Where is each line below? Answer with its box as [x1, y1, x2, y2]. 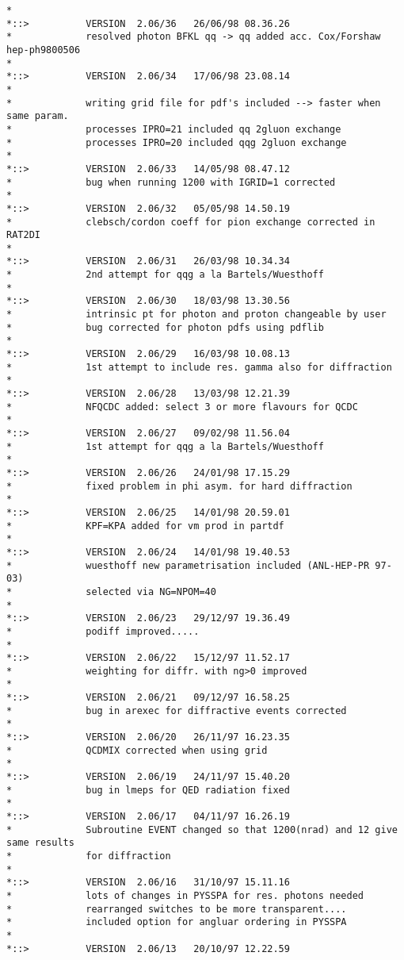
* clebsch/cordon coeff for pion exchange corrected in [6, 216, 375, 228]
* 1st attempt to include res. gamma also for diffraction [6, 361, 392, 373]
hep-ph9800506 [6, 44, 81, 56]
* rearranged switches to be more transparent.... [6, 903, 347, 915]
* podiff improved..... [6, 625, 200, 637]
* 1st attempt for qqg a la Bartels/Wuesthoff [6, 440, 324, 452]
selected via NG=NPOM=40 [86, 586, 216, 597]
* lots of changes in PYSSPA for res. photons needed [6, 889, 364, 901]
